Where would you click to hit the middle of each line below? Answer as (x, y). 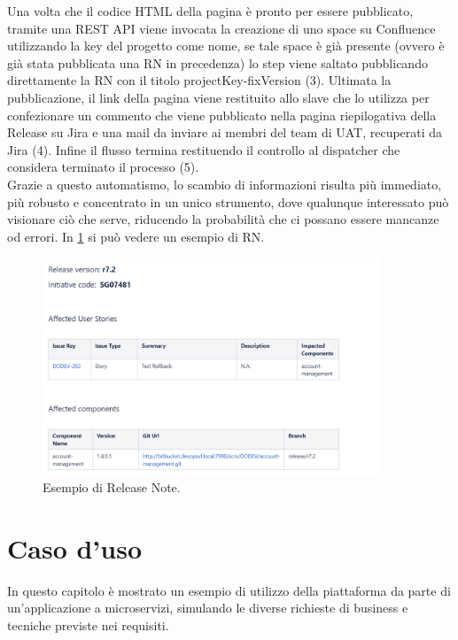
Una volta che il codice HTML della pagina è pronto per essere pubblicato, (210, 11)
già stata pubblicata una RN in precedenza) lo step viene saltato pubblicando (217, 62)
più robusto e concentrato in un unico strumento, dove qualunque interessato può (228, 201)
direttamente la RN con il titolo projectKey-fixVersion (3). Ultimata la (199, 80)
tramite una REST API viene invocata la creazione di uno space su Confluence (221, 28)
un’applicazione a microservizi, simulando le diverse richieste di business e (208, 608)
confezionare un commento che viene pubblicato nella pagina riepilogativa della (222, 115)
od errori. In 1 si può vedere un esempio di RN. (136, 236)
